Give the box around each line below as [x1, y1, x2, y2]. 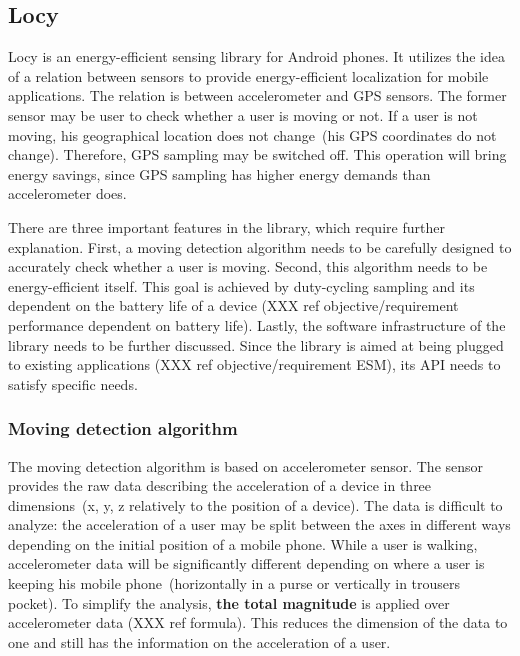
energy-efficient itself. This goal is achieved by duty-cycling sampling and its [8, 275, 475, 296]
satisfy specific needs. [8, 373, 138, 394]
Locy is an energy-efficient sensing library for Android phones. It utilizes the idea [8, 46, 505, 67]
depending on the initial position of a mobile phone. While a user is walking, [8, 533, 478, 554]
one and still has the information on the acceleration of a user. [8, 631, 391, 652]
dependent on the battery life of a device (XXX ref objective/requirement [8, 295, 459, 316]
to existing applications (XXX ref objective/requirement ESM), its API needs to [8, 354, 501, 375]
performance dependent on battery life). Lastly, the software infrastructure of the [8, 314, 506, 335]
